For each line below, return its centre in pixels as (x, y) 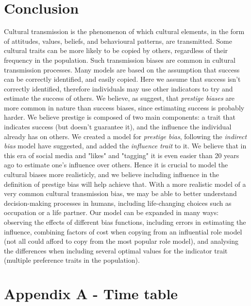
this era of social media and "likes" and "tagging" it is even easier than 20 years (122, 155)
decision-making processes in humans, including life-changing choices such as (118, 203)
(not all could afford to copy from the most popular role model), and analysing (121, 241)
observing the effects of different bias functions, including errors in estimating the (125, 222)
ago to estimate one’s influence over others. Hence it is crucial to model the (116, 165)
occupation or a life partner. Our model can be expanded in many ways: (111, 212)
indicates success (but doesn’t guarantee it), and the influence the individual (118, 127)
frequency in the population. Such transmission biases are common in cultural (120, 60)
